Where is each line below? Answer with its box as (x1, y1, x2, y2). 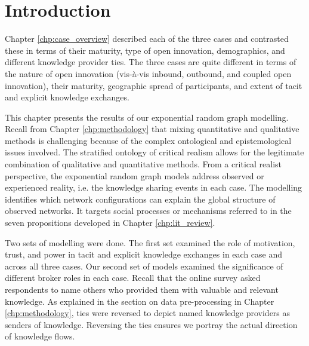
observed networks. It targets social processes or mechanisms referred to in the (5, 204, 292, 217)
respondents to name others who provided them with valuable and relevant (5, 283, 279, 295)
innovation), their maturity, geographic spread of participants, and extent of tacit (5, 79, 302, 91)
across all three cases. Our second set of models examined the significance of (5, 259, 283, 272)
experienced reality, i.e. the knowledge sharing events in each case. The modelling (5, 181, 302, 194)
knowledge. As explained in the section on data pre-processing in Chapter (5, 295, 274, 307)
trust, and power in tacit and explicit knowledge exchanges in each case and (5, 248, 283, 261)
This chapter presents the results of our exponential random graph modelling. (5, 111, 289, 123)
